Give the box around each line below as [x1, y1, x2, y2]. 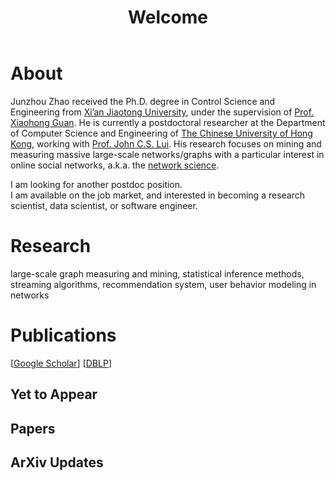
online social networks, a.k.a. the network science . [10, 159, 220, 171]
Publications [10, 324, 117, 347]
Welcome [128, 6, 208, 29]
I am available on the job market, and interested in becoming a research [10, 189, 305, 201]
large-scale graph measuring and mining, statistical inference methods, [10, 267, 305, 280]
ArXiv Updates [10, 454, 104, 471]
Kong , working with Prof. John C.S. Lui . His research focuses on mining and [10, 137, 322, 150]
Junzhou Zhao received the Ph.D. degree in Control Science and [10, 95, 276, 107]
